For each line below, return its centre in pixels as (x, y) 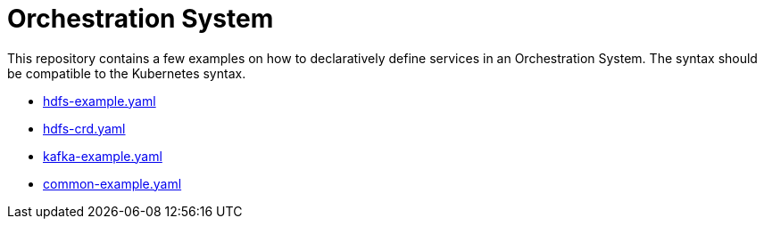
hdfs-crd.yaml (84, 128)
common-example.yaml (112, 183)
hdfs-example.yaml (100, 101)
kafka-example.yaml (103, 156)
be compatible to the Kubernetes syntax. (127, 73)
